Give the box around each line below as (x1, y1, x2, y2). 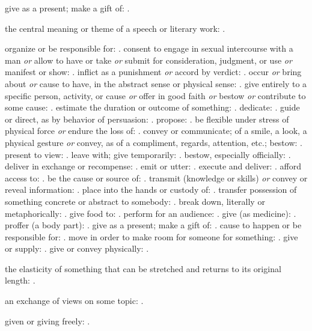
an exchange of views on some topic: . (5, 294, 144, 307)
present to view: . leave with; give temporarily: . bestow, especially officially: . (5, 148, 291, 160)
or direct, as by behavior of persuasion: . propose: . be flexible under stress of (5, 112, 289, 125)
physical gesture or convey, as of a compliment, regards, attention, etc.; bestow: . (5, 136, 302, 148)
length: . (5, 274, 35, 287)
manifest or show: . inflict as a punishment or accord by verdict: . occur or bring (5, 65, 302, 78)
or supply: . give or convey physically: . (5, 242, 149, 255)
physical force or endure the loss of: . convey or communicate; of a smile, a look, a (5, 124, 307, 137)
